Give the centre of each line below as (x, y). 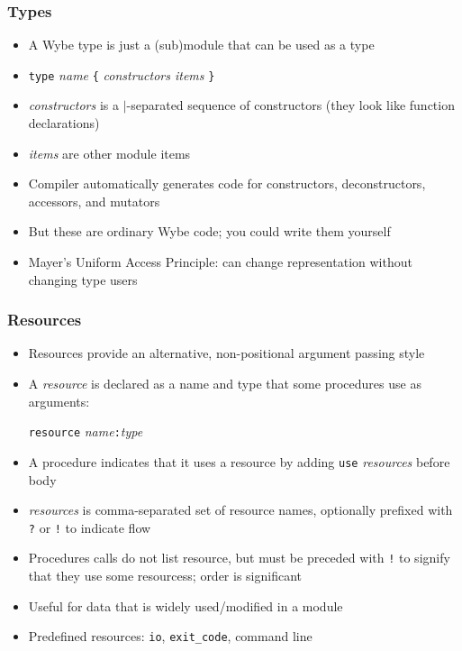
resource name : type (86, 431)
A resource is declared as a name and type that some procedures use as (225, 384)
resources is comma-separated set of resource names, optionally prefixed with (240, 510)
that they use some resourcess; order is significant (165, 576)
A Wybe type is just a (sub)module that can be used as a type (201, 45)
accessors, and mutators (94, 201)
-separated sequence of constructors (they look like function (290, 105)
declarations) (64, 123)
